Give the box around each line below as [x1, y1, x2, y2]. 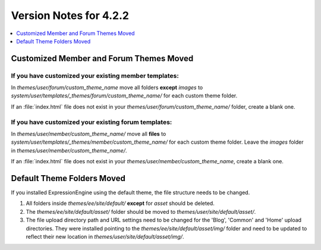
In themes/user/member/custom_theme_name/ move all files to [11, 131, 166, 138]
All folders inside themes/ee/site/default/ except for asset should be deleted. [26, 200, 215, 207]
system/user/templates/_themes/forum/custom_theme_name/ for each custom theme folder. [11, 92, 238, 99]
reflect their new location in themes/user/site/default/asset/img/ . [26, 233, 184, 240]
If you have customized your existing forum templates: [11, 118, 172, 126]
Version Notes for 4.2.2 [11, 9, 129, 22]
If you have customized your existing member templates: [11, 71, 180, 80]
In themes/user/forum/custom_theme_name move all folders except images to [11, 84, 203, 91]
